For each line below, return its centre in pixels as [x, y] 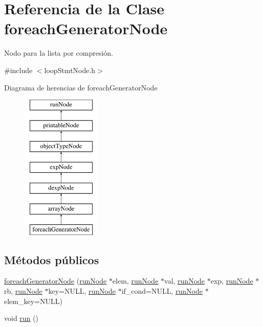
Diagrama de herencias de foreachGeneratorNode [81, 87]
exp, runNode [232, 281]
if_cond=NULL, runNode [162, 291]
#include [18, 70]
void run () [21, 318]
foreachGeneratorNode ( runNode [56, 281]
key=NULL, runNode [82, 291]
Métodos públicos [52, 259]
